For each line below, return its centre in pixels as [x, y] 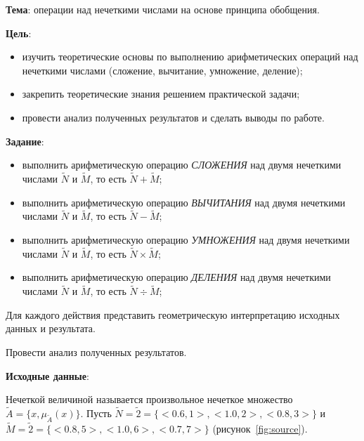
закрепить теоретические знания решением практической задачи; [161, 94]
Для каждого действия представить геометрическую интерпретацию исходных [173, 314]
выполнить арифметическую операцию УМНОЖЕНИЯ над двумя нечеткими [186, 239]
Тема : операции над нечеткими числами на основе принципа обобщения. [163, 9]
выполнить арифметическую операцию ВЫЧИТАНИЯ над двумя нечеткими [184, 202]
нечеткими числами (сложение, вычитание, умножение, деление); [162, 70]
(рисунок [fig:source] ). [260, 428]
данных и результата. [51, 328]
